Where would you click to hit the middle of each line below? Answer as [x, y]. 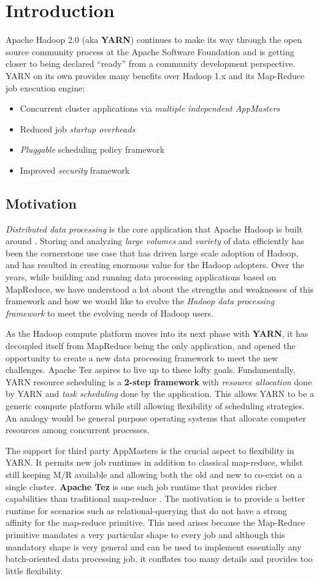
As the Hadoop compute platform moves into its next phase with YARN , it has [157, 333]
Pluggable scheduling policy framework [92, 149]
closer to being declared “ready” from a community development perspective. [151, 63]
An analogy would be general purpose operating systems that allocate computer [156, 417]
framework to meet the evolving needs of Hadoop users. [110, 313]
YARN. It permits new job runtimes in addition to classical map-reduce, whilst [154, 462]
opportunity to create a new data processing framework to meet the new [142, 357]
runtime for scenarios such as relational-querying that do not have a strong [146, 510]
